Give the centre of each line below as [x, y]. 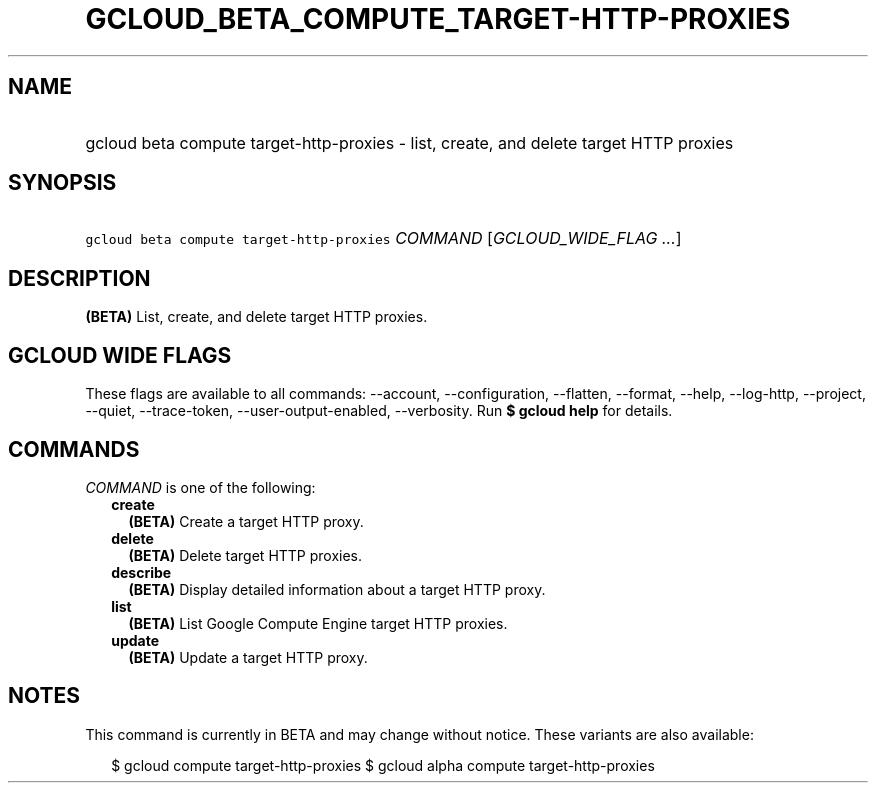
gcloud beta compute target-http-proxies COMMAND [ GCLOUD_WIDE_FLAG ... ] [383, 238]
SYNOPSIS [62, 183]
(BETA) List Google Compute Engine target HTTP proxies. [318, 623]
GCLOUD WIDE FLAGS [120, 355]
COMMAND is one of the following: [200, 487]
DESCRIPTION [79, 278]
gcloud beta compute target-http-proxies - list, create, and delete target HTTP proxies [409, 142]
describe [141, 572]
